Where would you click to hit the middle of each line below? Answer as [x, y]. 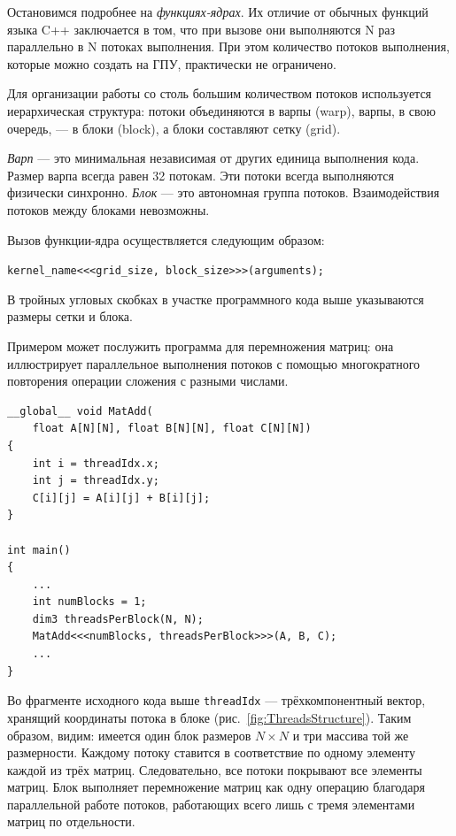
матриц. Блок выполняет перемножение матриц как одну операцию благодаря [216, 787]
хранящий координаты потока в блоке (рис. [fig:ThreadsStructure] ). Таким [209, 717]
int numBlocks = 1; [89, 602]
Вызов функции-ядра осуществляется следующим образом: [166, 239]
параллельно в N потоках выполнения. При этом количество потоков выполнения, [228, 46]
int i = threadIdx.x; [96, 463]
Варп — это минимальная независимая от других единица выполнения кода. [213, 158]
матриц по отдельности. [71, 821]
